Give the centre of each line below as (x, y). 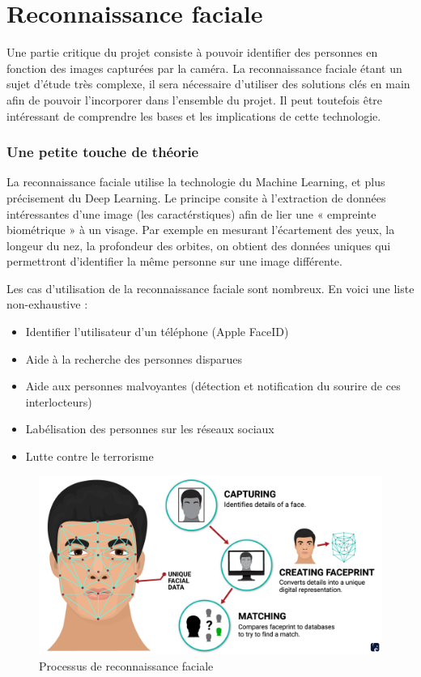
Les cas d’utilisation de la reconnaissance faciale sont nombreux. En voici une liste (210, 288)
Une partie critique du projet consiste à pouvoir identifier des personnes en (192, 52)
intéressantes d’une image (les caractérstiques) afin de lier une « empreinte (191, 213)
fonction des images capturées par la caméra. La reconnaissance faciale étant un (204, 68)
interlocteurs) (59, 401)
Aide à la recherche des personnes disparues (134, 358)
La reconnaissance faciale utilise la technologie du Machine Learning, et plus (196, 182)
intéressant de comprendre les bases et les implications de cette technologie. (194, 115)
